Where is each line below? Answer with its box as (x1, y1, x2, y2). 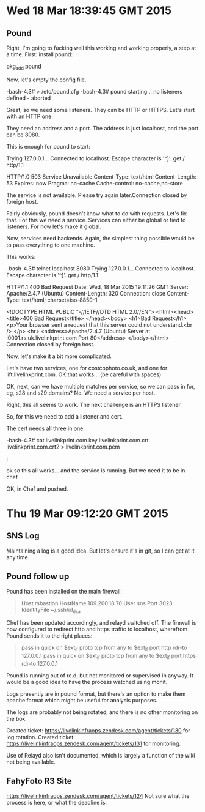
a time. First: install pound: (6, 51, 73, 58)
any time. (6, 553, 30, 561)
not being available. (6, 758, 56, 765)
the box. (6, 715, 27, 722)
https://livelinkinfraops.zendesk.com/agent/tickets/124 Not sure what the (6, 792, 190, 799)
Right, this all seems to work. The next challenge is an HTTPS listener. (6, 401, 182, 408)
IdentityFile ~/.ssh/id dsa (21, 606, 81, 615)
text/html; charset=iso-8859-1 (21, 296, 98, 304)
